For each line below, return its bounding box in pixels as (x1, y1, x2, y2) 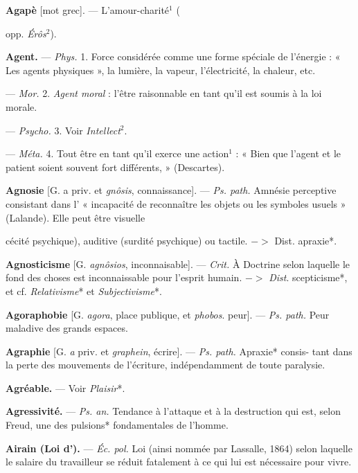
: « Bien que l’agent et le (235, 146, 341, 161)
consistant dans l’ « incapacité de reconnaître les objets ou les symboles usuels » (6, 196, 346, 211)
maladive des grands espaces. (6, 321, 128, 335)
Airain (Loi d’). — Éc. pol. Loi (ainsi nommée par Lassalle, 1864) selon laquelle (6, 440, 352, 455)
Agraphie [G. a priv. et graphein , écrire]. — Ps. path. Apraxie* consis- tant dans (6, 343, 352, 358)
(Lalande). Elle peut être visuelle (6, 210, 145, 224)
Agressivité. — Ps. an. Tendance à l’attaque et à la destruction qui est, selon (6, 404, 341, 418)
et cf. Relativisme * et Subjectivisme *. (6, 283, 162, 298)
